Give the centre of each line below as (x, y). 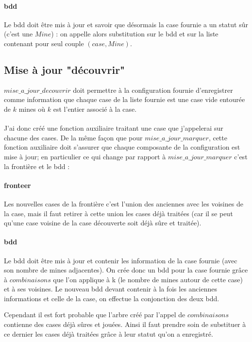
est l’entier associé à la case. (95, 109)
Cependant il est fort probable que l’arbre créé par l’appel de (95, 315)
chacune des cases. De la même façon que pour (73, 137)
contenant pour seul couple (44, 43)
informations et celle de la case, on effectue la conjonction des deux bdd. (112, 298)
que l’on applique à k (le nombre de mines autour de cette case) (148, 279)
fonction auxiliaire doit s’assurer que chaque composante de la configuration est (122, 147)
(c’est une (18, 34)
